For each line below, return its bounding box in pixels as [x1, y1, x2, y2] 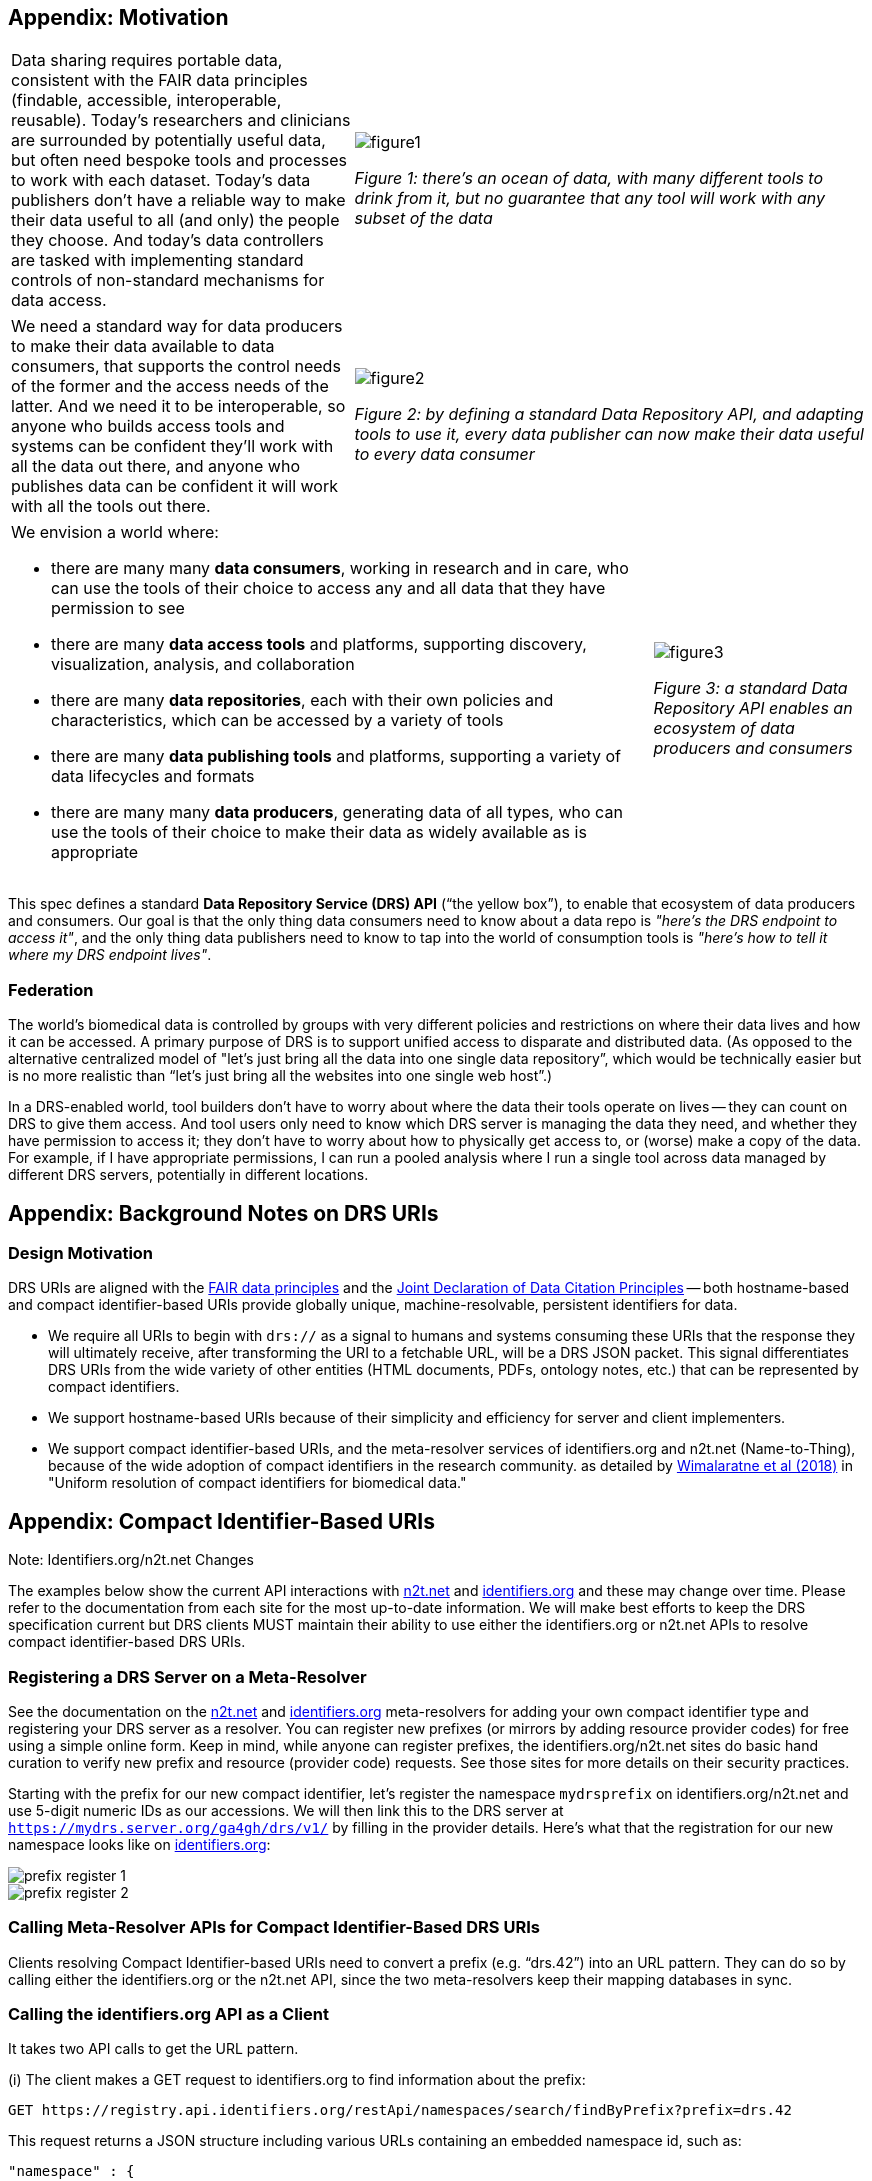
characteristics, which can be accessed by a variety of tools [51, 710, 504, 731]
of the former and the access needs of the [11, 376, 329, 397]
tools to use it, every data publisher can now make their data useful [354, 424, 864, 445]
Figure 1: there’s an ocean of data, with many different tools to [354, 168, 824, 189]
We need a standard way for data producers [11, 316, 343, 337]
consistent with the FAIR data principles [11, 70, 308, 91]
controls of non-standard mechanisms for [11, 270, 325, 291]
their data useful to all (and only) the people [11, 210, 340, 231]
